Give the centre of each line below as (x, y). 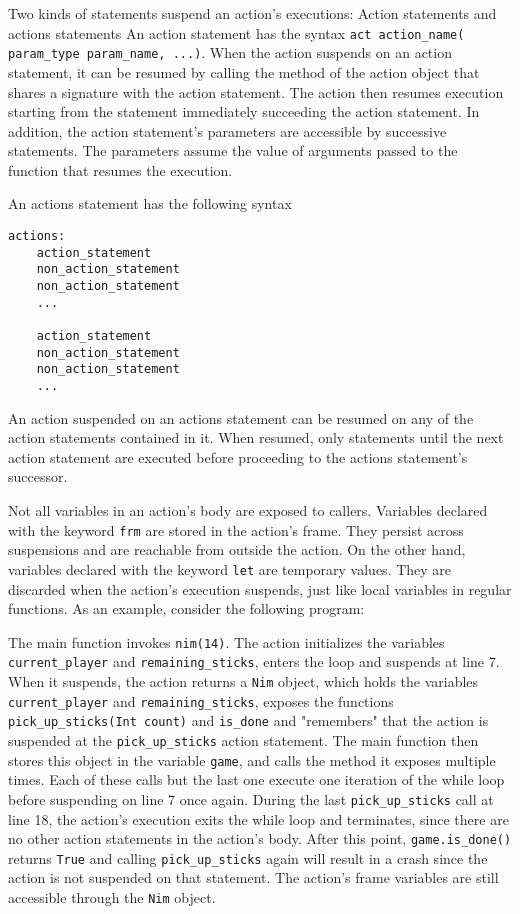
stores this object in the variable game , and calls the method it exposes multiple (252, 759)
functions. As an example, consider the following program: (186, 608)
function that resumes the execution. (120, 169)
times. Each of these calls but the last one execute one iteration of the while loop (256, 779)
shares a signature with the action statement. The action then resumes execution (256, 91)
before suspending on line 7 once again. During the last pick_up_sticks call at (251, 798)
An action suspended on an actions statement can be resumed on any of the (241, 417)
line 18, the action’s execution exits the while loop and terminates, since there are (258, 818)
